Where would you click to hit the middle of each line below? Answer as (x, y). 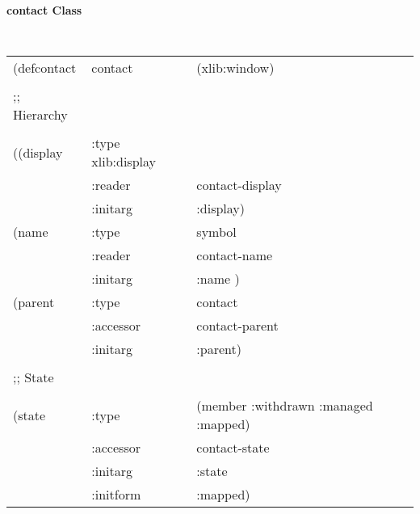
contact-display (239, 185)
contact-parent (237, 326)
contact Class (44, 10)
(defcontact (45, 68)
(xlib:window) (235, 68)
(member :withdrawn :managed (285, 406)
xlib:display (124, 162)
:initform (116, 495)
